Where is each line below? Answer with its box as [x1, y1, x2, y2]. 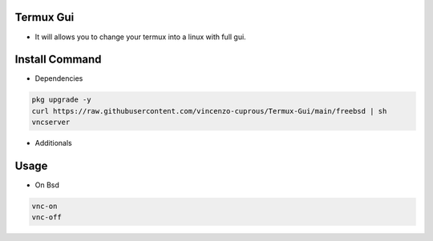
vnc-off [31, 213, 62, 222]
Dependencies [34, 74, 83, 83]
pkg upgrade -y [31, 95, 91, 104]
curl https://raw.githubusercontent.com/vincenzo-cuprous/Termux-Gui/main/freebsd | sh [31, 106, 387, 115]
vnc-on [31, 202, 58, 211]
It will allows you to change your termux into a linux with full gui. [34, 32, 246, 42]
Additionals [34, 139, 72, 148]
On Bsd [34, 180, 60, 190]
